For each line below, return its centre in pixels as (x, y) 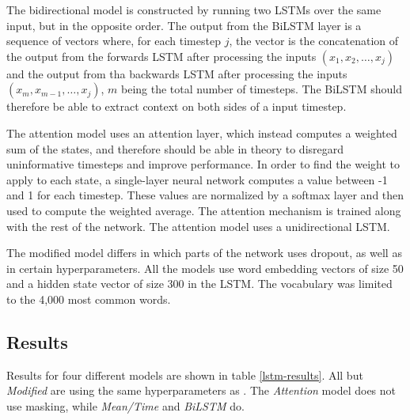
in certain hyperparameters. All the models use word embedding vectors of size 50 (205, 268)
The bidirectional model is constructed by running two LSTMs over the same (194, 9)
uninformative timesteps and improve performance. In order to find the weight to (203, 164)
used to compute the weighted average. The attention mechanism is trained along (204, 210)
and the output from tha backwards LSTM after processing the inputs (177, 73)
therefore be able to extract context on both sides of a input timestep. (177, 106)
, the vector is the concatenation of (314, 41)
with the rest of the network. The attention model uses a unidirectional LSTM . (198, 226)
